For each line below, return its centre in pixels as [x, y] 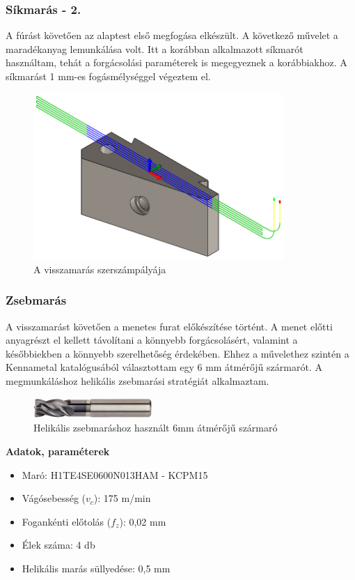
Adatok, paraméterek [58, 451]
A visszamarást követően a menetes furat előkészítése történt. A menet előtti [169, 326]
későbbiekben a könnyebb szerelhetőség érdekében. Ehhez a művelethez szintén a [177, 353]
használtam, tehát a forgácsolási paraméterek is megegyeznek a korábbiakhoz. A [176, 62]
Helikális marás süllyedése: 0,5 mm [96, 568]
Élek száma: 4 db [58, 545]
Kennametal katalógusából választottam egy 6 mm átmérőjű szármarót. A [164, 367]
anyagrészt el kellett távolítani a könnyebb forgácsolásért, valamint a [152, 340]
